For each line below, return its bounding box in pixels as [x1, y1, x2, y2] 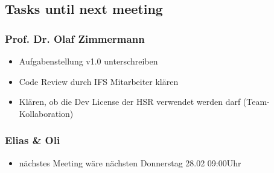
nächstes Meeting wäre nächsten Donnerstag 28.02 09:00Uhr [19, 156, 241, 169]
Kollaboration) [19, 107, 74, 119]
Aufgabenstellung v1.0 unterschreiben [19, 55, 158, 67]
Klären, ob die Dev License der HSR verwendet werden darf [19, 95, 241, 108]
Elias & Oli [5, 133, 60, 148]
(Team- [243, 95, 270, 108]
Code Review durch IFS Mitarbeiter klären [19, 75, 179, 87]
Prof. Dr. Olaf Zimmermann [5, 31, 145, 46]
